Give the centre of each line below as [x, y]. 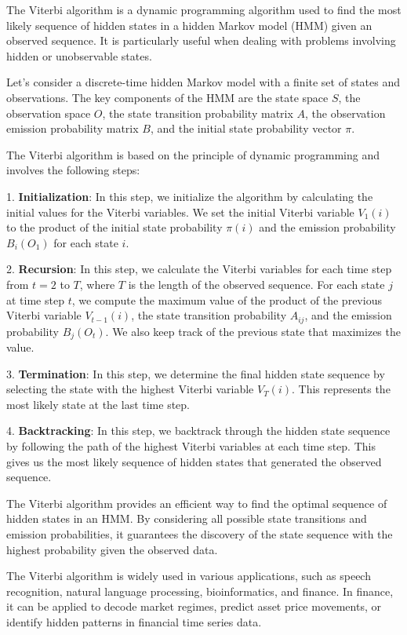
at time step [35, 299]
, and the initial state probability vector [246, 128]
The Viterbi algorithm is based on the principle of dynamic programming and [193, 154]
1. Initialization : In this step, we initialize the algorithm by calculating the [190, 196]
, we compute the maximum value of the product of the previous [227, 299]
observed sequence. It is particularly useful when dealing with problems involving [201, 40]
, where [97, 284]
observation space [49, 113]
